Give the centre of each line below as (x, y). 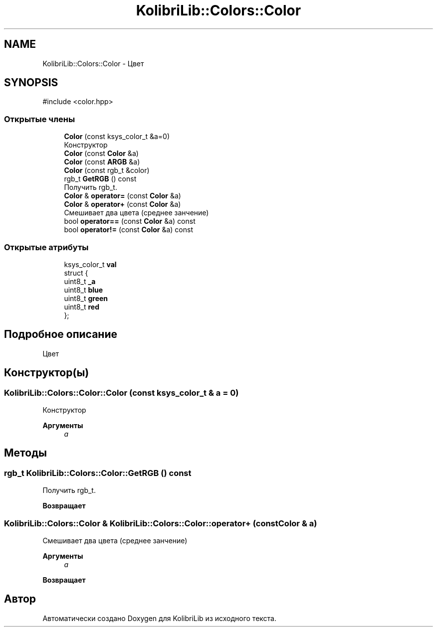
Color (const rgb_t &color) (107, 170)
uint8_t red (82, 307)
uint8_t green (86, 298)
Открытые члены (40, 119)
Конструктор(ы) (47, 373)
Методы (25, 453)
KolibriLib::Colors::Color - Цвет (93, 63)
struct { (76, 273)
